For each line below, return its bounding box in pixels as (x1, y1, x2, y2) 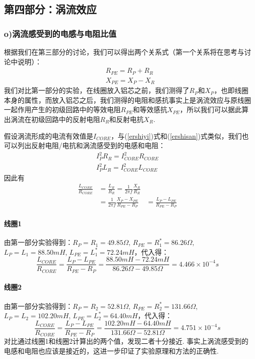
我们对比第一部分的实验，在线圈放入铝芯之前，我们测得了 (4, 85, 189, 95)
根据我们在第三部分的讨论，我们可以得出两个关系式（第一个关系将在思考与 (4, 47, 244, 57)
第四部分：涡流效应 (4, 1, 97, 17)
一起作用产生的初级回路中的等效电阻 (4, 104, 121, 115)
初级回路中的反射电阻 (31, 114, 100, 124)
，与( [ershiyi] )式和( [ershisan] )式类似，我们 (111, 130, 242, 141)
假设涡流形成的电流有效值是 (4, 130, 93, 141)
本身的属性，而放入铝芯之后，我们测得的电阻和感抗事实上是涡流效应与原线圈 (4, 94, 251, 105)
